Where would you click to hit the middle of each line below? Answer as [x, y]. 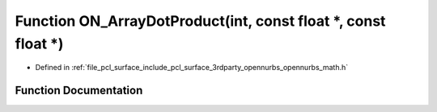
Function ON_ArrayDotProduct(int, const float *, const [200, 21]
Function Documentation [79, 91]
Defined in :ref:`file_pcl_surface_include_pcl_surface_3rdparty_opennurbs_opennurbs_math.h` [192, 68]
